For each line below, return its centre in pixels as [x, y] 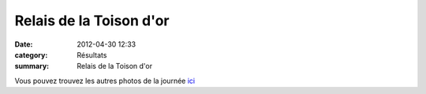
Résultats [92, 55]
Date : [24, 44]
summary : [32, 66]
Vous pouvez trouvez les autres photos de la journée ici [105, 81]
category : [31, 55]
